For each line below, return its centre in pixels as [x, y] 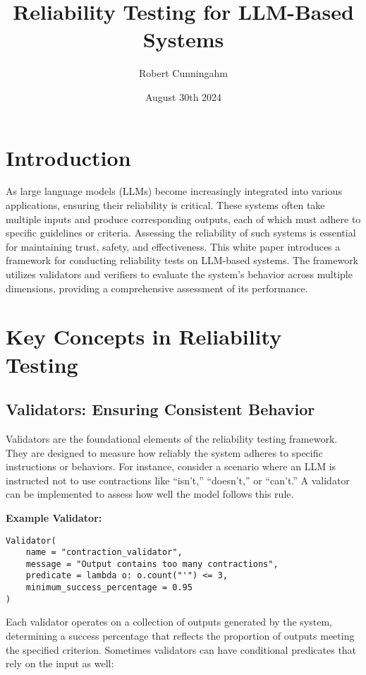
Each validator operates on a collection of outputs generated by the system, [169, 622]
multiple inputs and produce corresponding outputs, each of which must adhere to [183, 219]
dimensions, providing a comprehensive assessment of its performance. [157, 288]
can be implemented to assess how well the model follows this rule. [150, 494]
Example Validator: [54, 517]
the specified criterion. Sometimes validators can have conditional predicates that [181, 649]
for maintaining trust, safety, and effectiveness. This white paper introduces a [173, 246]
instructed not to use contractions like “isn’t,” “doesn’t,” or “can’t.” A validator [178, 480]
